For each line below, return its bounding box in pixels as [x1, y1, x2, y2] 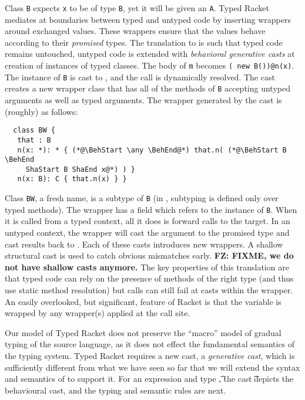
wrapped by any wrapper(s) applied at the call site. [5, 307, 190, 319]
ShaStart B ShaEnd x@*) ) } [25, 165, 135, 174]
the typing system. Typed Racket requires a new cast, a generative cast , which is [5, 349, 295, 361]
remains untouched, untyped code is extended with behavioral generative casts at [5, 48, 295, 60]
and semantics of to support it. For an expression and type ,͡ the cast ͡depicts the [5, 372, 294, 385]
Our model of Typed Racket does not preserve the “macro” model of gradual [5, 326, 281, 338]
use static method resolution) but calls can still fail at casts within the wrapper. [5, 284, 293, 296]
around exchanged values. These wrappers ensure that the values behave [5, 25, 266, 37]
